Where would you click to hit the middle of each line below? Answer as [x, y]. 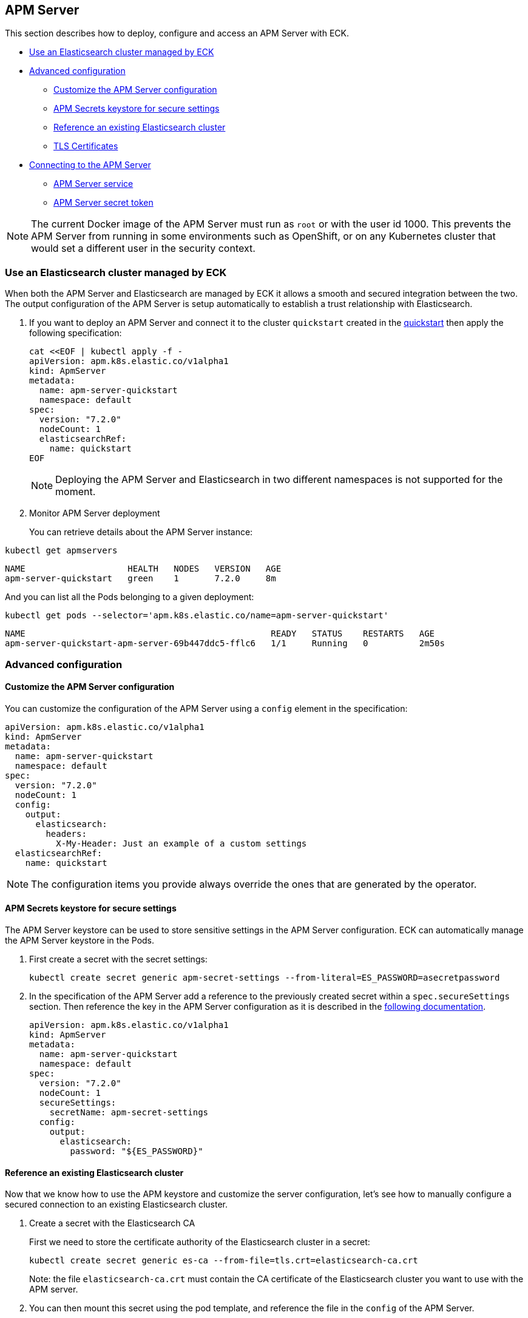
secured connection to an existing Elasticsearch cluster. [117, 1205]
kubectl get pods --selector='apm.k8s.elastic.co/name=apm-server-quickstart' [197, 616]
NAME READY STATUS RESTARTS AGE [220, 634]
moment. [76, 492]
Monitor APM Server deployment [95, 513]
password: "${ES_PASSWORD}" [137, 1151]
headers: [66, 833]
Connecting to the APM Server [90, 165]
